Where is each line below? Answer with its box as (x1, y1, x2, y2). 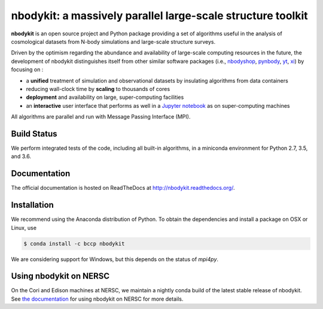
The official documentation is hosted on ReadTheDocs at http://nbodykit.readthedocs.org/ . (11, 184, 235, 192)
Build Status (11, 129, 57, 139)
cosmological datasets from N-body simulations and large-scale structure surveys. (11, 38, 215, 45)
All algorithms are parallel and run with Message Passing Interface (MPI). (11, 113, 191, 120)
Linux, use (11, 224, 37, 231)
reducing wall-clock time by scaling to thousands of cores (26, 85, 170, 92)
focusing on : (11, 66, 44, 73)
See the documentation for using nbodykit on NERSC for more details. (11, 295, 184, 302)
